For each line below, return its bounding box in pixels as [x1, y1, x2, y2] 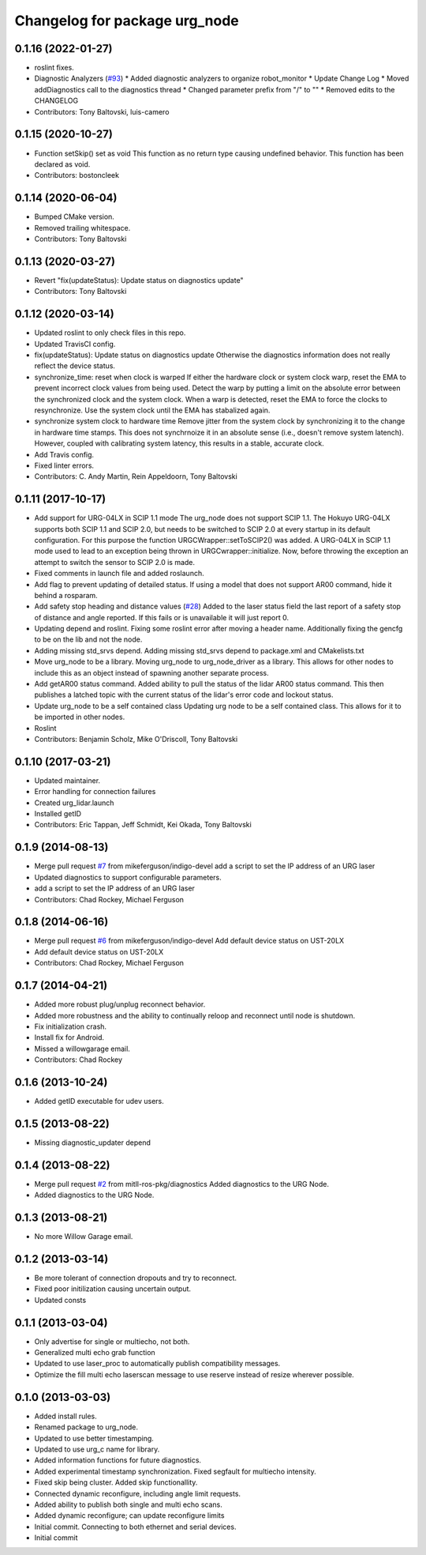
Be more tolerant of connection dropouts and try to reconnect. [34, 1273, 237, 1283]
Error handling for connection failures [34, 787, 156, 796]
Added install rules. [34, 1411, 98, 1421]
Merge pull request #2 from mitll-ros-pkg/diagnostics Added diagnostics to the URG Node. [34, 1179, 329, 1188]
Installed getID [34, 809, 82, 819]
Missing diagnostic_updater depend [34, 1138, 151, 1147]
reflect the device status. [34, 361, 116, 371]
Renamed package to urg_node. [34, 1422, 138, 1432]
